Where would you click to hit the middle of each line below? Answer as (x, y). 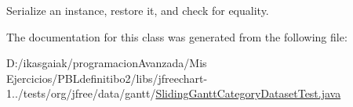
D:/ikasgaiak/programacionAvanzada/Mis (107, 63)
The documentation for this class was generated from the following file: (177, 36)
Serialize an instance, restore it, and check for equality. (138, 10)
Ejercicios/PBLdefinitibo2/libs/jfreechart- (107, 78)
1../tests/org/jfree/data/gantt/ (81, 93)
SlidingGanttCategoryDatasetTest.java (248, 93)
